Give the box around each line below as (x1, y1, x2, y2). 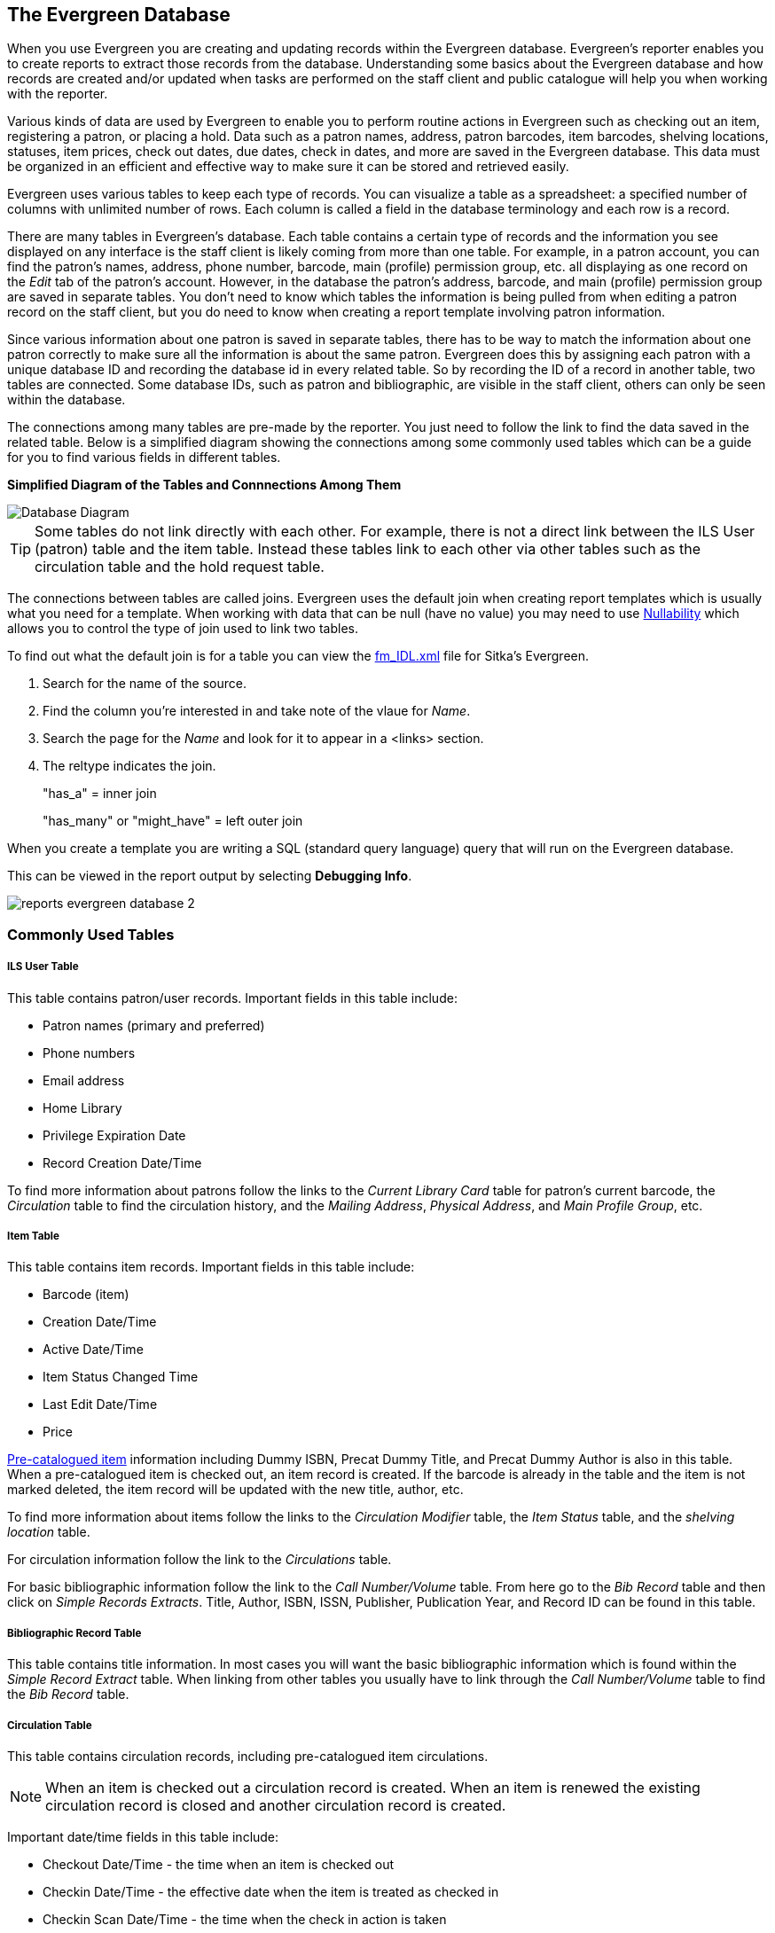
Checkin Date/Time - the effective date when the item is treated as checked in (43, 1883, 499, 1899)
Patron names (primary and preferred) (43, 1017, 265, 1033)
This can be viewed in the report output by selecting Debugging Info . (7, 868, 412, 884)
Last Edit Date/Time (43, 1397, 158, 1413)
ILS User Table (7, 960, 79, 974)
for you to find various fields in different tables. (7, 450, 281, 466)
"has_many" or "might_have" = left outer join (43, 813, 303, 829)
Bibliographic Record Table (7, 1626, 142, 1640)
